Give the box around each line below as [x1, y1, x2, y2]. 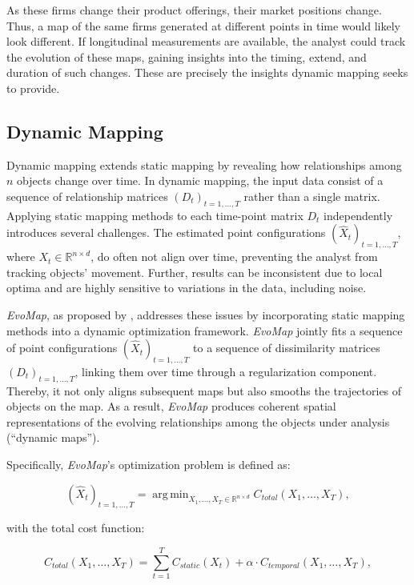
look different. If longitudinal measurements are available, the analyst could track [6, 33, 406, 50]
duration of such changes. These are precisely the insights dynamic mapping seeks [6, 64, 408, 81]
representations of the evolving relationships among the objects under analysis [6, 413, 390, 430]
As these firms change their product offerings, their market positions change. [6, 2, 382, 18]
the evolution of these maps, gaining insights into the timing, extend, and [6, 48, 367, 65]
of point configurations [6, 339, 118, 356]
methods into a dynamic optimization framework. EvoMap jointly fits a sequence [6, 322, 403, 339]
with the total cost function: [6, 519, 145, 536]
